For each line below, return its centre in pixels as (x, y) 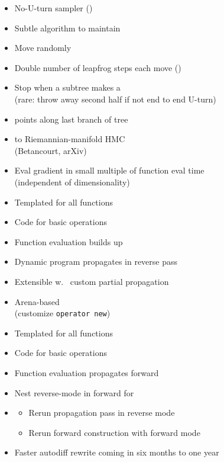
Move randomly (43, 48)
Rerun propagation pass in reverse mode (102, 413)
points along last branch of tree (71, 119)
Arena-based (37, 301)
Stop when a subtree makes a (67, 87)
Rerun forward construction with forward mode (114, 432)
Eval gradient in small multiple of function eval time (109, 170)
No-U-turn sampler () (53, 8)
